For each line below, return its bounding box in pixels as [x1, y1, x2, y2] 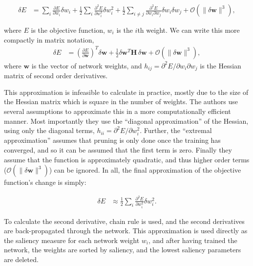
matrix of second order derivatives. [4, 70, 108, 81]
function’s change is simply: [4, 177, 86, 187]
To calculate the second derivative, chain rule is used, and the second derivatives [4, 216, 245, 226]
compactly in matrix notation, [4, 34, 94, 44]
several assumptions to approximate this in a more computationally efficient [4, 106, 231, 116]
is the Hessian [200, 60, 241, 70]
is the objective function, [31, 25, 105, 35]
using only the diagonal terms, [4, 125, 95, 135]
